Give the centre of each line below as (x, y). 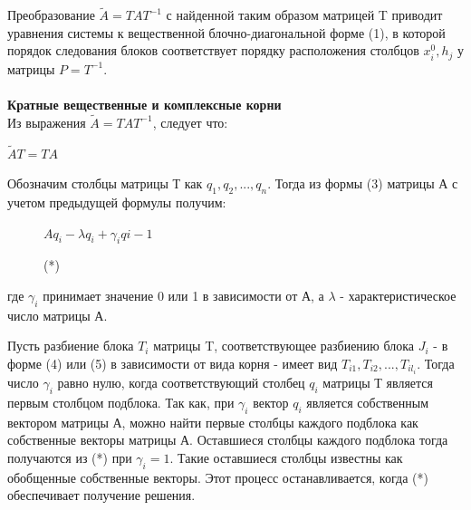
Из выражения (47, 122)
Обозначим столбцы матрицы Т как (105, 183)
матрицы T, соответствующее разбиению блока (284, 346)
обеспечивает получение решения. (101, 495)
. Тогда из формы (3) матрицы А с (363, 183)
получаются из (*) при (70, 457)
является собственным (368, 402)
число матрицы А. (58, 315)
